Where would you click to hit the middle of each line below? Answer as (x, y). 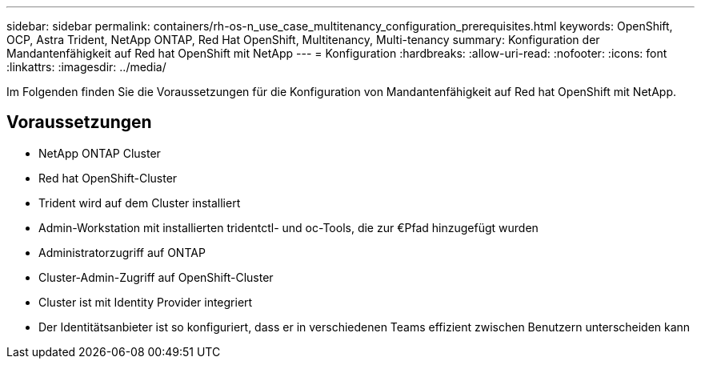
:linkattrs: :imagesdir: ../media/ (86, 67)
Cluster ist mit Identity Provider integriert (146, 302)
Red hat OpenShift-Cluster (108, 178)
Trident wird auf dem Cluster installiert (140, 203)
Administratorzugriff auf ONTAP (122, 252)
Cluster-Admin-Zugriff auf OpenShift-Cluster (156, 277)
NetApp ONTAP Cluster (100, 153)
